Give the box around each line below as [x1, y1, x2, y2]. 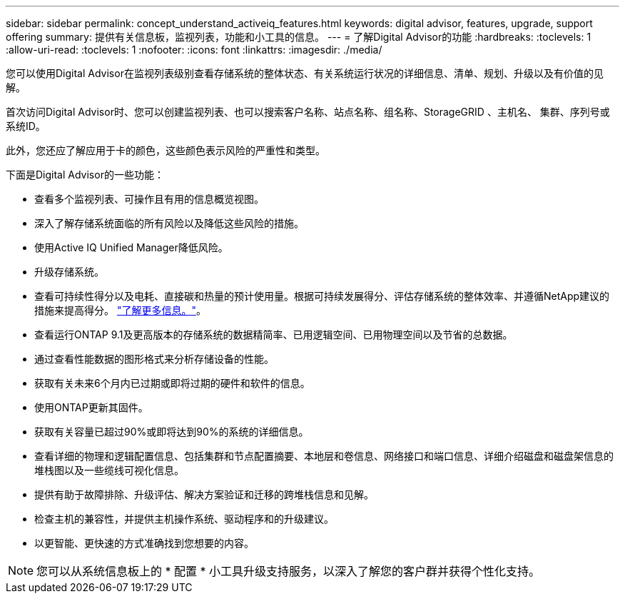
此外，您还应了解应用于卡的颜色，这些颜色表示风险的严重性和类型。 [6, 144, 325, 156]
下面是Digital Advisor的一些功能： [6, 168, 164, 181]
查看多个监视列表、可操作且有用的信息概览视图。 [34, 193, 264, 205]
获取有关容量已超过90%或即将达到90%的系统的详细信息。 [34, 426, 309, 438]
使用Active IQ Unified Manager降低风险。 [34, 241, 228, 253]
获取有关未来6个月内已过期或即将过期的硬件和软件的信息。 [34, 377, 310, 389]
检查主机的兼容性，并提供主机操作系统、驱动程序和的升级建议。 [34, 513, 334, 525]
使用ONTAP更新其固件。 [34, 401, 148, 413]
